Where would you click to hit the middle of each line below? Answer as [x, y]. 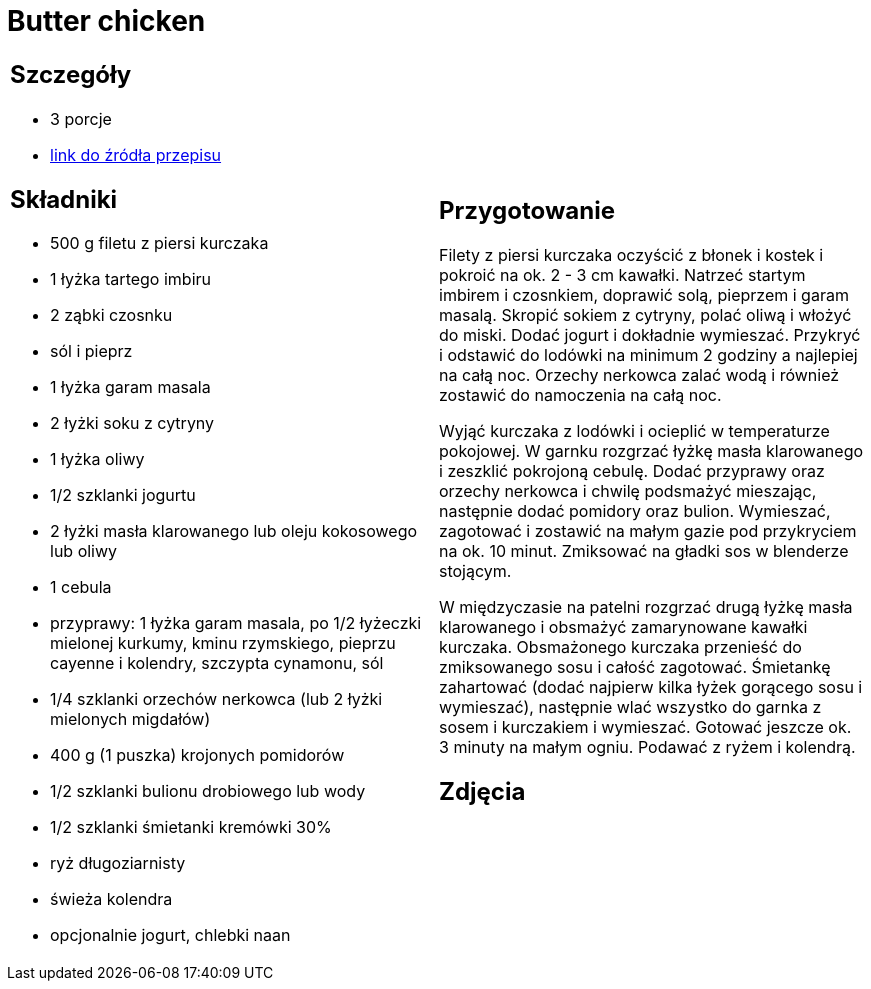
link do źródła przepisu [136, 154]
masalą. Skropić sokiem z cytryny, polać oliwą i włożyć [645, 314]
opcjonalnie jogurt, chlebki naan [170, 935]
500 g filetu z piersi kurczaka [159, 243]
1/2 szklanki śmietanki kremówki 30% [191, 827]
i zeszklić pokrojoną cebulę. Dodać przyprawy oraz [632, 470]
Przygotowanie [527, 210]
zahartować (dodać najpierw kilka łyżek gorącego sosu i [651, 686]
